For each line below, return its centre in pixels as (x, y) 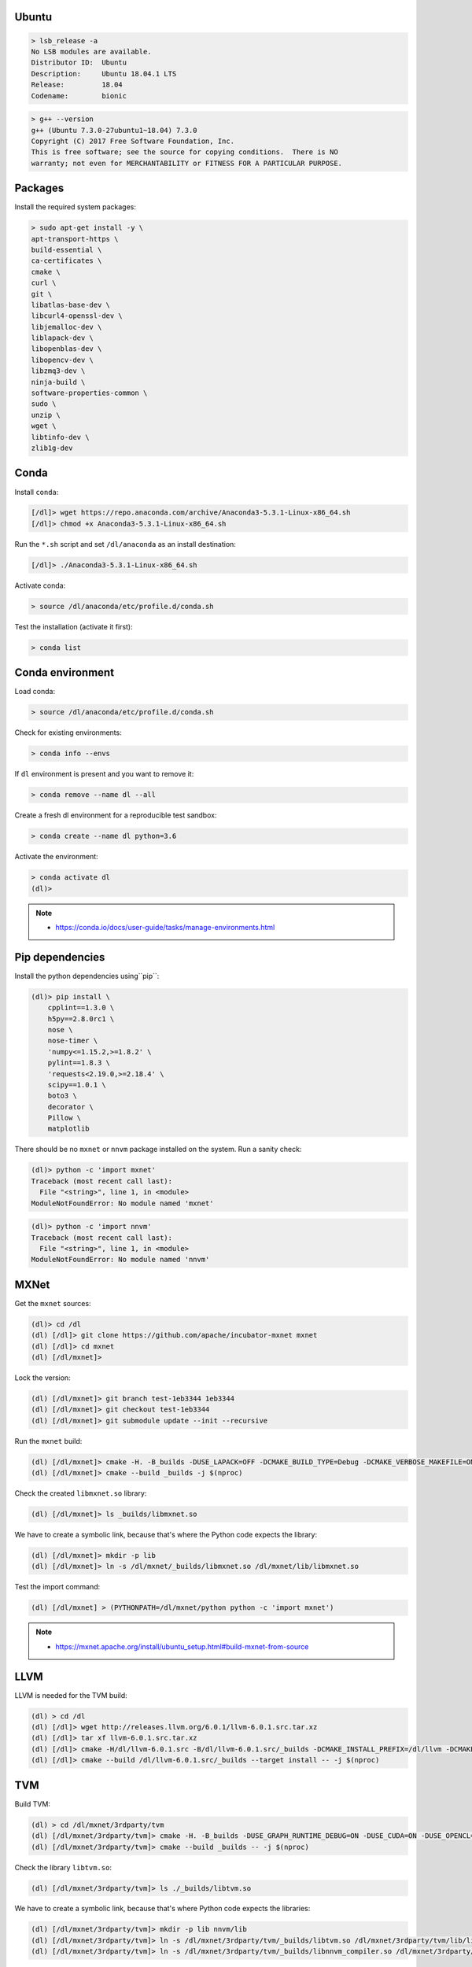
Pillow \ (65, 1118)
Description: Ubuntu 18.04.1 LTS (104, 74)
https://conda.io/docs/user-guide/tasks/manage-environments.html (165, 927)
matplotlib (68, 1129)
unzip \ (46, 415)
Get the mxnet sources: (53, 1303)
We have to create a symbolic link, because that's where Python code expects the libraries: (162, 1909)
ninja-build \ (58, 382)
